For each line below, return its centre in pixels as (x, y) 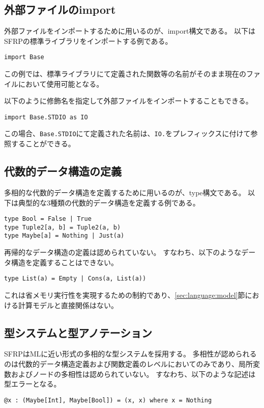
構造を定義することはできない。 (64, 262)
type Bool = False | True (48, 219)
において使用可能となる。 (61, 83)
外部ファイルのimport (60, 9)
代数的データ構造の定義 (63, 171)
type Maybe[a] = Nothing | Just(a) (64, 236)
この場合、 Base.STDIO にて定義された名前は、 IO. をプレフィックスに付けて (127, 133)
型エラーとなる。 (33, 384)
